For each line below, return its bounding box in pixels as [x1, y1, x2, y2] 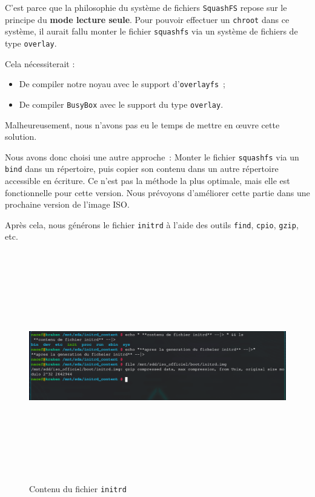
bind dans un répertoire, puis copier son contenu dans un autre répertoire [5, 162, 279, 175]
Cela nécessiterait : [5, 57, 75, 70]
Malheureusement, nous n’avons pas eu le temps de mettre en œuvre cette [5, 118, 280, 131]
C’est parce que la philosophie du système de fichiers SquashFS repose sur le [5, 1, 287, 13]
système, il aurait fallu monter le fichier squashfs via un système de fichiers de [5, 25, 298, 38]
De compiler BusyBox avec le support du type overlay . [19, 97, 224, 110]
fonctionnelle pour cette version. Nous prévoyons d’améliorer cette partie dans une [5, 186, 310, 199]
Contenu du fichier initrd [29, 482, 127, 495]
